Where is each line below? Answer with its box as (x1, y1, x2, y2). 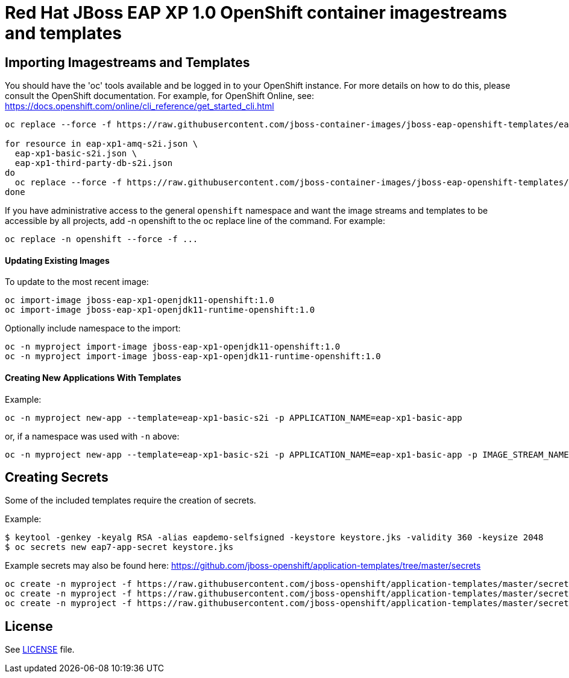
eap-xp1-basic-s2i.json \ (14, 149, 137, 159)
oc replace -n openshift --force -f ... (5, 234, 198, 245)
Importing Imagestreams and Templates (5, 54, 250, 70)
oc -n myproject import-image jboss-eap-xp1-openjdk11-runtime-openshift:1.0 (5, 351, 381, 362)
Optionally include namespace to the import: (5, 323, 181, 334)
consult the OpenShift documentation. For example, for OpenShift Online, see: (5, 91, 314, 101)
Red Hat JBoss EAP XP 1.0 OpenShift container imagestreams (5, 2, 508, 23)
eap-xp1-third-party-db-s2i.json (14, 158, 173, 168)
